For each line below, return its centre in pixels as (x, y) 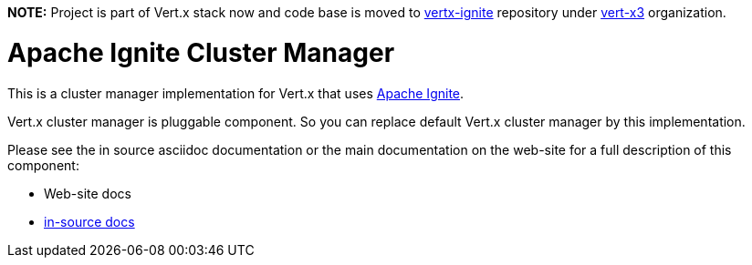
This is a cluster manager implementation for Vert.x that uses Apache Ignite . (236, 93)
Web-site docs (88, 193)
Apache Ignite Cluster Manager (201, 52)
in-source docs (89, 221)
